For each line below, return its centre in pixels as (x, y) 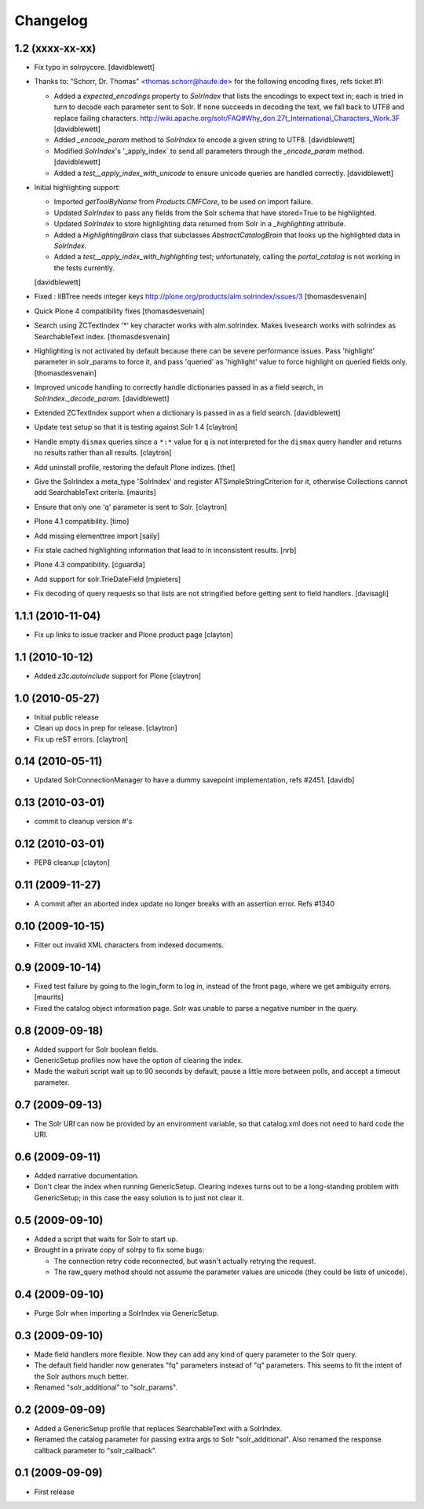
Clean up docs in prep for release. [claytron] (106, 728)
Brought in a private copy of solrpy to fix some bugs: (119, 1250)
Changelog (51, 20)
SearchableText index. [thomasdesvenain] (102, 336)
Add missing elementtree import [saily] (97, 536)
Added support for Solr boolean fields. (96, 1049)
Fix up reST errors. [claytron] (81, 739)
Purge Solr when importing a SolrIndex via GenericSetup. (126, 1313)
